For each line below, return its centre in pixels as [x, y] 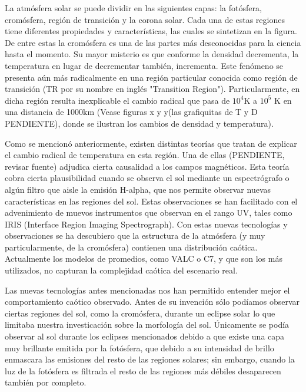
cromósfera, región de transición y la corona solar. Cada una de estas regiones [145, 19]
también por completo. [46, 382]
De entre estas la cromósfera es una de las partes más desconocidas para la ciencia [153, 42]
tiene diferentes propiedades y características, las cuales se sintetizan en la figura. [151, 31]
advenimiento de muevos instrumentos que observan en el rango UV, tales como [149, 213]
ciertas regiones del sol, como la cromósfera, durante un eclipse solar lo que [140, 313]
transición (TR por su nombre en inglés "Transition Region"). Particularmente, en [152, 89]
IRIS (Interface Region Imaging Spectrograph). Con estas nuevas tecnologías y [146, 224]
